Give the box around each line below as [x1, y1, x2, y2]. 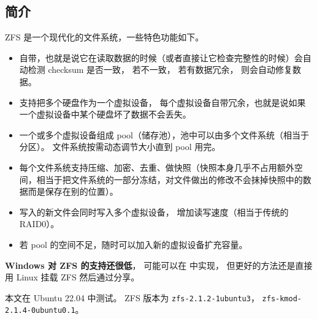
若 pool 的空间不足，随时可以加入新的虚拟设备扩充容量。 [19, 238, 248, 250]
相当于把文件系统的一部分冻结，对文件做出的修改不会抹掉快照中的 [36, 173, 303, 186]
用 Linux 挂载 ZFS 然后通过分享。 [5, 271, 140, 283]
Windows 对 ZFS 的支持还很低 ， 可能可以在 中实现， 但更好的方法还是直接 [5, 258, 313, 271]
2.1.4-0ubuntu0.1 [5, 306, 75, 315]
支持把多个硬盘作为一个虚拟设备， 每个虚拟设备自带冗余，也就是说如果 [19, 96, 306, 108]
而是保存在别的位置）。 [28, 185, 118, 198]
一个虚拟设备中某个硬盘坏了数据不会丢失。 [19, 108, 191, 121]
